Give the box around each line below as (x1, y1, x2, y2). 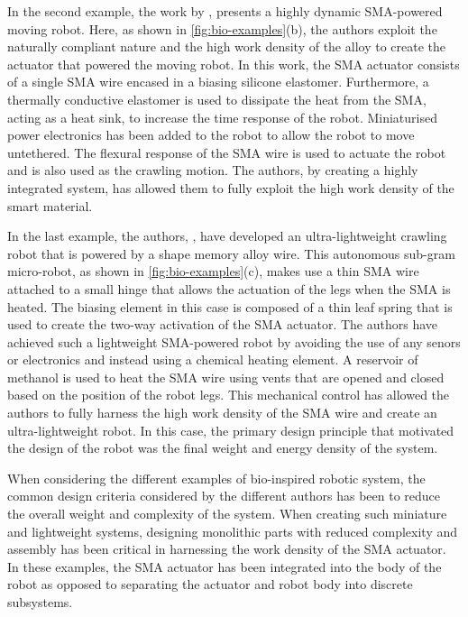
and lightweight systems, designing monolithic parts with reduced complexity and (7, 521, 458, 540)
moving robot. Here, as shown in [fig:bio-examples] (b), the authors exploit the (7, 19, 437, 38)
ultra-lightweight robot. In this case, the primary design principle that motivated (7, 420, 454, 439)
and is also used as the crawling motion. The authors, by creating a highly (7, 161, 418, 180)
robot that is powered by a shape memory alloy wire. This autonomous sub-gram (7, 244, 455, 262)
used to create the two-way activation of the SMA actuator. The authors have (7, 315, 438, 334)
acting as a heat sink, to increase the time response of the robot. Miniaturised (7, 107, 437, 126)
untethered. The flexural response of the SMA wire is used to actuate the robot (7, 143, 446, 161)
